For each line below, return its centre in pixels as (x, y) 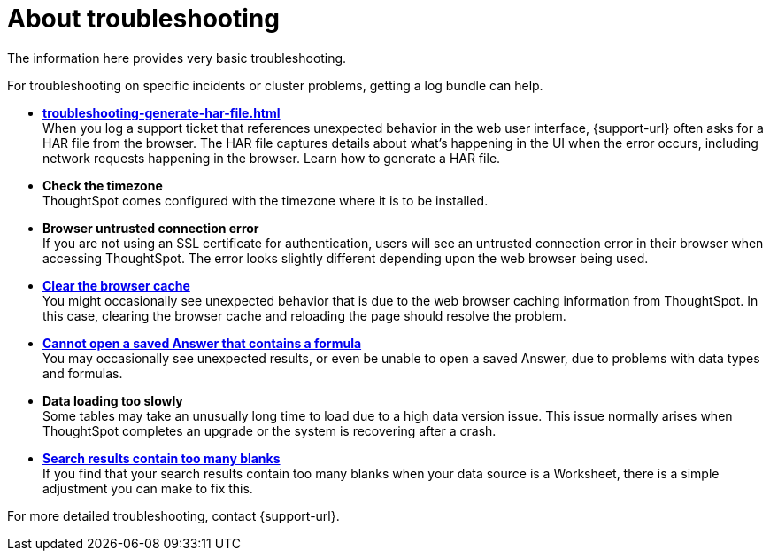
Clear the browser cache (116, 285)
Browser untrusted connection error (151, 228)
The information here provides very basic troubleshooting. (177, 58)
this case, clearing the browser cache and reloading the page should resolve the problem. (304, 315)
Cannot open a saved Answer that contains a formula (202, 343)
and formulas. (83, 373)
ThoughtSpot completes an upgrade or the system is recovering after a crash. (269, 430)
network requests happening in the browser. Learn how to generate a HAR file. (272, 158)
